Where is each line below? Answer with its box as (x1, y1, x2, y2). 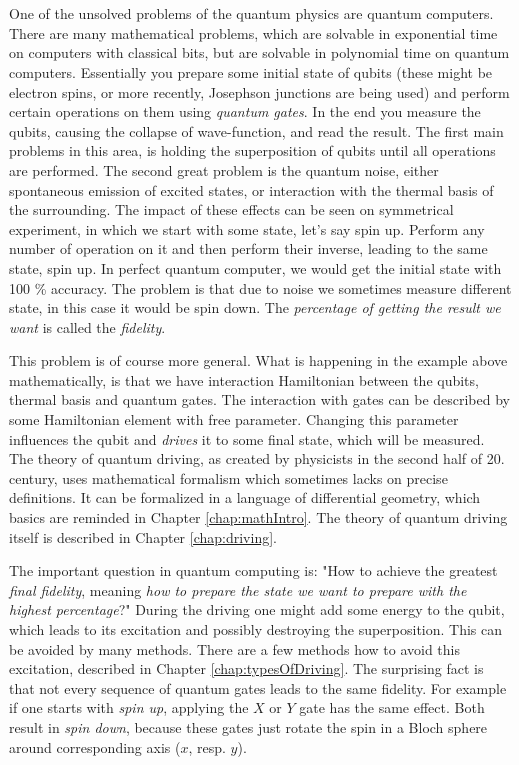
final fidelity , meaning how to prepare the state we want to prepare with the (9, 579, 467, 600)
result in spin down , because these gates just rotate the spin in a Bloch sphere (9, 716, 488, 737)
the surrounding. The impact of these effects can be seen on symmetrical (9, 199, 454, 220)
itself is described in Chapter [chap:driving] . (9, 526, 277, 547)
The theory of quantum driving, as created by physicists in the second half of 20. (9, 448, 505, 469)
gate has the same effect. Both (299, 697, 485, 718)
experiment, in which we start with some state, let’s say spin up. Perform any (9, 218, 485, 239)
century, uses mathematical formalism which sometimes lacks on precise (9, 467, 448, 488)
